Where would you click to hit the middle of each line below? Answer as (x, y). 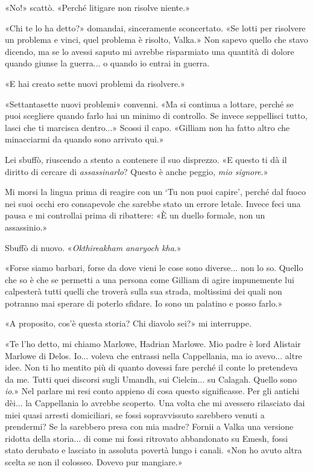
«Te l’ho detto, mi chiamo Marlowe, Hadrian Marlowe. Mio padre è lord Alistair (153, 344)
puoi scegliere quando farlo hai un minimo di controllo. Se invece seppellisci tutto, (156, 116)
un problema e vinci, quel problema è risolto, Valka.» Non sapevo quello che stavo (156, 40)
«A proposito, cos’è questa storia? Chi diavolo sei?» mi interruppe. (128, 323)
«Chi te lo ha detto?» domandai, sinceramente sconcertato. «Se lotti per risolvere (155, 27)
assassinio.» (26, 227)
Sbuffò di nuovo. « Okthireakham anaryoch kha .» (93, 247)
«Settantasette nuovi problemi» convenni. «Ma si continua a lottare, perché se (149, 104)
